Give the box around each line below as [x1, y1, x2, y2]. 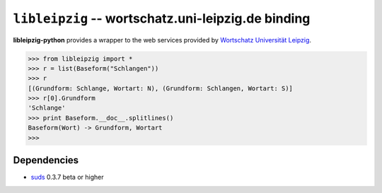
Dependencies [13, 154, 79, 166]
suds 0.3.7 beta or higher [30, 173, 104, 182]
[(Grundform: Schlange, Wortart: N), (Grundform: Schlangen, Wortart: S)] [28, 84, 294, 92]
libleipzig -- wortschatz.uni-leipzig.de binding [13, 11, 311, 26]
